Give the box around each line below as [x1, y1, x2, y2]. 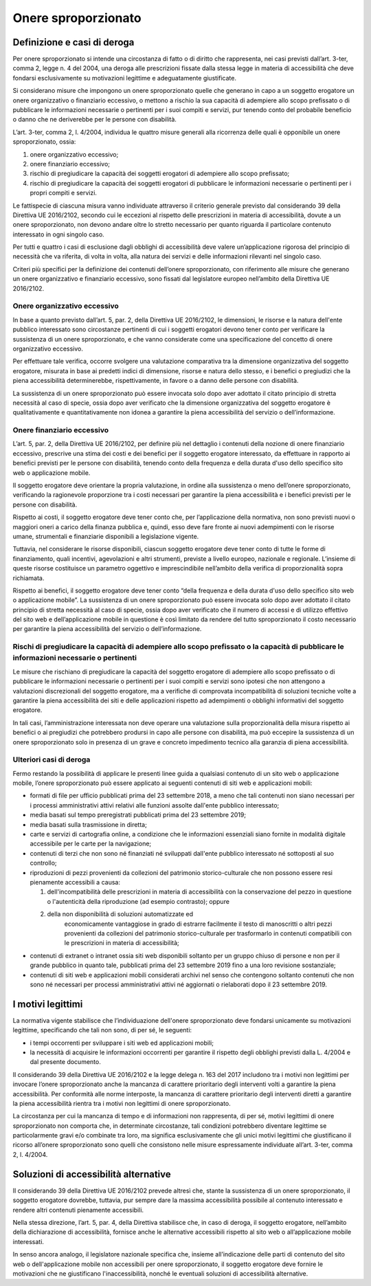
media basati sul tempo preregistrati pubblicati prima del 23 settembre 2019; [30, 811, 247, 819]
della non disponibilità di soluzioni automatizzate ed [47, 910, 194, 918]
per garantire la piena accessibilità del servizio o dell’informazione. [12, 625, 202, 633]
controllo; [30, 859, 58, 867]
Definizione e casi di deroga [12, 36, 135, 48]
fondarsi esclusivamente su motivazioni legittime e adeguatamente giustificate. [12, 74, 237, 82]
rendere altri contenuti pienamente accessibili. [12, 1206, 144, 1214]
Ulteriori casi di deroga [12, 755, 91, 764]
